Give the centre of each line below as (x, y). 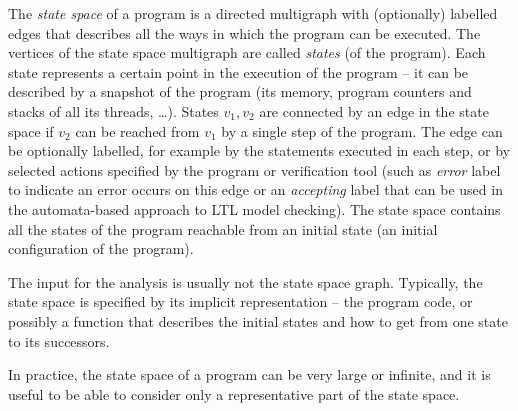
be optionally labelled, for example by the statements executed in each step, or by (259, 150)
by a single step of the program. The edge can (362, 130)
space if (31, 130)
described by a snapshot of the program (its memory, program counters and (240, 91)
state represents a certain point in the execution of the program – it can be (238, 71)
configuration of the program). (101, 248)
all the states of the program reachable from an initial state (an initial (223, 228)
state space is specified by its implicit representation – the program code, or (240, 301)
